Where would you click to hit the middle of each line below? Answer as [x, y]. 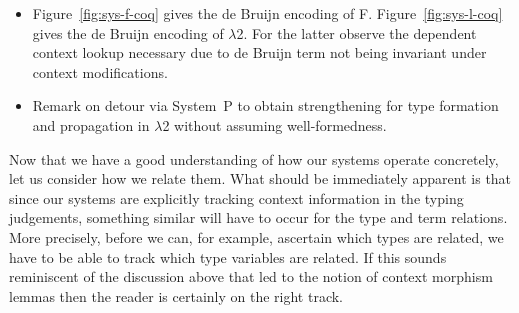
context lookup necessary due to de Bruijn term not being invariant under [259, 52]
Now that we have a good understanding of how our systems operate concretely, [254, 158]
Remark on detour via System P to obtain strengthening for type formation [265, 105]
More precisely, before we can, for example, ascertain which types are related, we [256, 236]
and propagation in [91, 124]
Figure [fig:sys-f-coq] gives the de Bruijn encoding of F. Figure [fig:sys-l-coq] [267, 13]
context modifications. [100, 71]
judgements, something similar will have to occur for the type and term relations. [258, 217]
